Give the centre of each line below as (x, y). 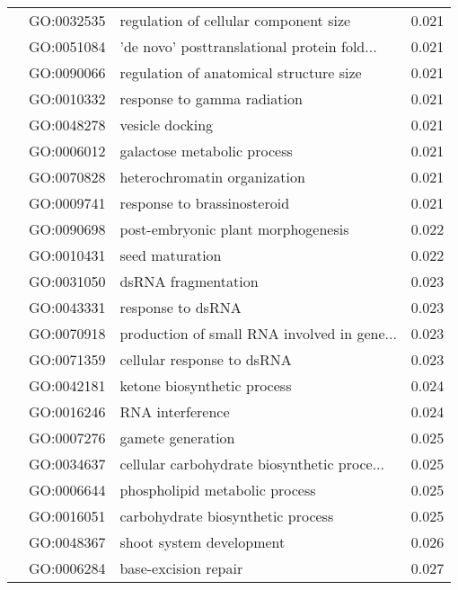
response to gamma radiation (211, 98)
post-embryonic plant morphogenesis (234, 229)
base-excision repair (181, 568)
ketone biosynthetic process (206, 385)
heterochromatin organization (212, 177)
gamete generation (177, 438)
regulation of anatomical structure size (241, 72)
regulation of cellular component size (235, 20)
